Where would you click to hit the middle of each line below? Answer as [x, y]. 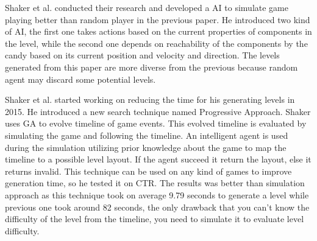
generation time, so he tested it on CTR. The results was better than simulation [155, 183]
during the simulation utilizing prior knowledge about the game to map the [146, 147]
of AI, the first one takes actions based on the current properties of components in [158, 31]
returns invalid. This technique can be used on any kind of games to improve [148, 171]
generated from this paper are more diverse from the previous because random [151, 67]
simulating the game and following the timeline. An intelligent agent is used [147, 135]
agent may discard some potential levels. [80, 79]
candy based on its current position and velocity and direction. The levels [142, 55]
